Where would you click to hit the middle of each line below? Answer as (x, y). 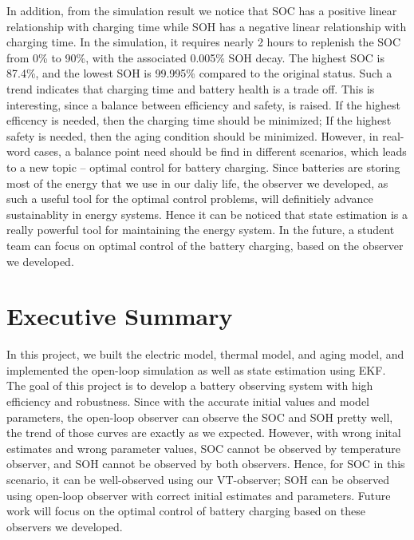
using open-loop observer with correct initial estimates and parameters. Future (199, 495)
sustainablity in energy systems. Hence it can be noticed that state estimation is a (207, 214)
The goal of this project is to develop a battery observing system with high (190, 385)
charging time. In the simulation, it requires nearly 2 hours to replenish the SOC (204, 42)
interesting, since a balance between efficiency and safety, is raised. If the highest (203, 104)
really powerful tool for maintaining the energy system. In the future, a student (201, 230)
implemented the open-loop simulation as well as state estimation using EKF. (196, 369)
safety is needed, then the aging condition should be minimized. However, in (193, 135)
